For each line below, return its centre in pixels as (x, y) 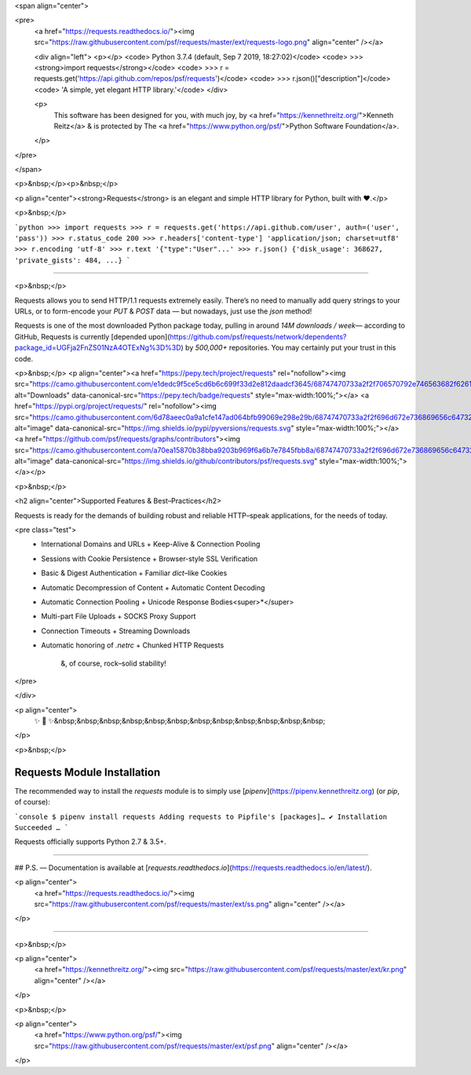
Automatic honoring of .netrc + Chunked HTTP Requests (133, 645)
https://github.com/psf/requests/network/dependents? (258, 336)
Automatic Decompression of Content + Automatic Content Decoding (153, 587)
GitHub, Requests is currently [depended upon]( (92, 336)
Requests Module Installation (88, 772)
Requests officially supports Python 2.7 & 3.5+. (90, 842)
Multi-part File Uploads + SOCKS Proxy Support (119, 616)
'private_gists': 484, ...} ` (73, 260)
